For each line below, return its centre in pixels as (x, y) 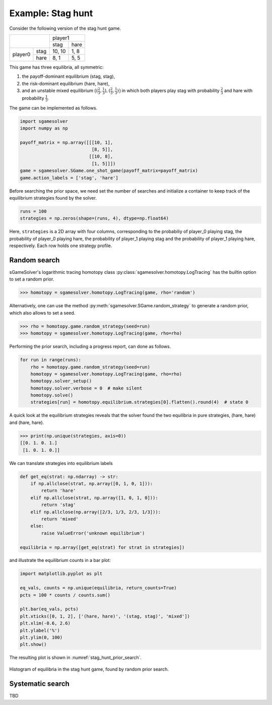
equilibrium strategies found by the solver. (53, 198)
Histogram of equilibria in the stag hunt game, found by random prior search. (89, 669)
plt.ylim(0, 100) (41, 637)
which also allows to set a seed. (42, 313)
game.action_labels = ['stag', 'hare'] (69, 178)
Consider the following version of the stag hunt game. (65, 28)
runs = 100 (33, 211)
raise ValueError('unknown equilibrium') (93, 533)
